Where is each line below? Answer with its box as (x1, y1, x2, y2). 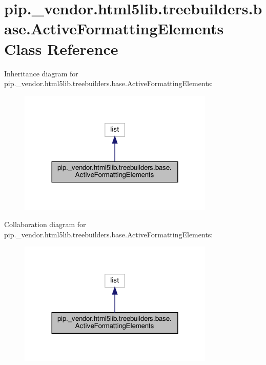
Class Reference (4, 38, 118, 59)
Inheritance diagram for (4, 68, 78, 78)
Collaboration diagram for (4, 219, 86, 229)
